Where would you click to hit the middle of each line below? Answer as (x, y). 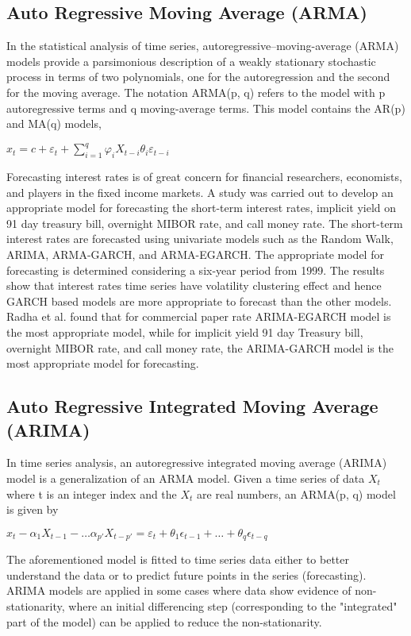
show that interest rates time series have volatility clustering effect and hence (194, 285)
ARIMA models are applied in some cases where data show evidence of (179, 590)
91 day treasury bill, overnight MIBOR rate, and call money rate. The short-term (205, 223)
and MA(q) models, (54, 123)
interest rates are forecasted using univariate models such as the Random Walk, (200, 239)
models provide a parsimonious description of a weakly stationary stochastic (191, 61)
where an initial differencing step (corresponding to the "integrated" (233, 605)
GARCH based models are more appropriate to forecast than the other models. (199, 301)
